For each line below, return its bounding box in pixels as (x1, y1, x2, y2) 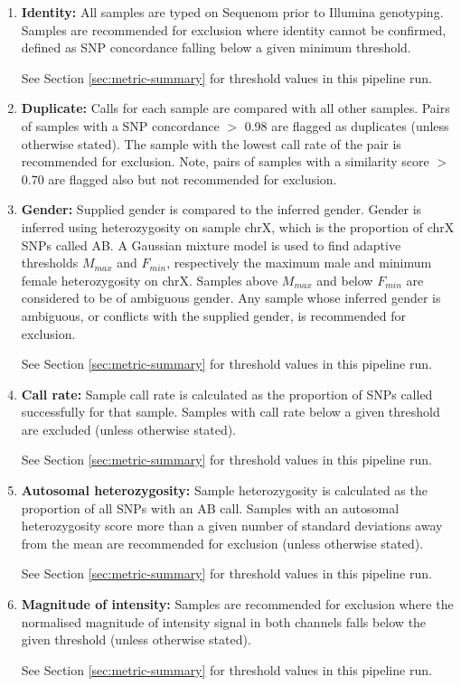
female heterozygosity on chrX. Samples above (21, 270, 278, 289)
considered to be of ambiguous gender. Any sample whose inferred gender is (21, 288, 441, 307)
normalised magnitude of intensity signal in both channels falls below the (21, 612, 427, 631)
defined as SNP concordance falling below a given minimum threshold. (21, 38, 411, 57)
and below (316, 270, 373, 289)
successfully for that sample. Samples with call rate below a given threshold (21, 402, 440, 421)
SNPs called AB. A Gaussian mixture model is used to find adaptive (21, 235, 401, 254)
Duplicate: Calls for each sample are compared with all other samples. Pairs (21, 99, 450, 117)
